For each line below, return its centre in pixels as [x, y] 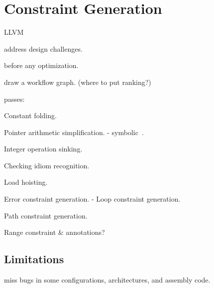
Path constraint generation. [46, 215]
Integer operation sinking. [43, 149]
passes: [14, 99]
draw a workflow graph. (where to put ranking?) [78, 82]
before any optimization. [41, 65]
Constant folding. [30, 115]
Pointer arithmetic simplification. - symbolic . [74, 132]
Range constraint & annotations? [54, 232]
